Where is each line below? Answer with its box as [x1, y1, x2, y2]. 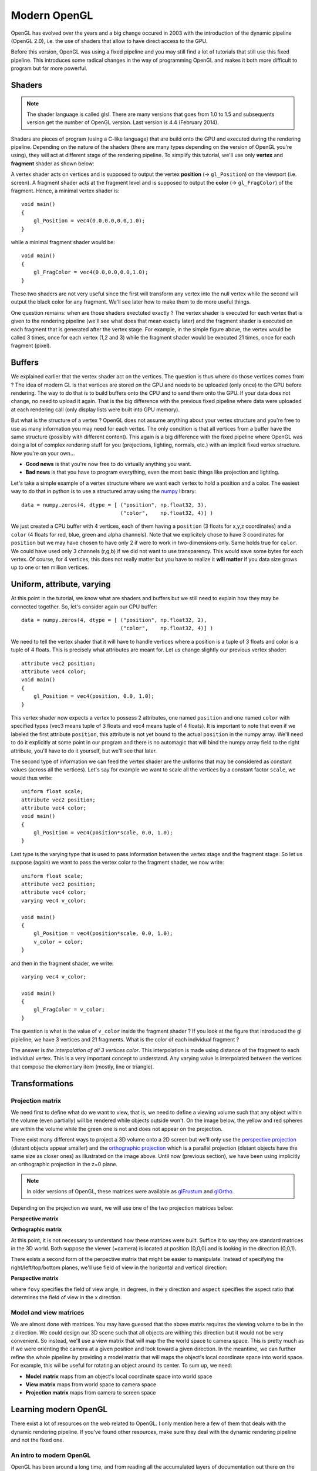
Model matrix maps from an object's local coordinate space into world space [25, 1373, 213, 1380]
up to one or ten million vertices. [11, 564, 89, 571]
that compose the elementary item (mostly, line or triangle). [11, 1063, 154, 1070]
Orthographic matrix [11, 1226, 62, 1233]
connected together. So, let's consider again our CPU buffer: [11, 603, 158, 610]
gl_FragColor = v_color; [33, 1006, 105, 1013]
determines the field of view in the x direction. [11, 1294, 122, 1301]
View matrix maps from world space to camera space [25, 1380, 157, 1388]
